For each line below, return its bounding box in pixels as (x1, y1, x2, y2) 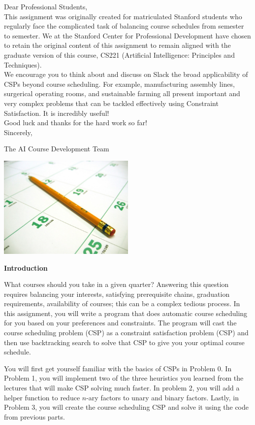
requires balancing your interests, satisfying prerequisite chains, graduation (4, 288, 230, 299)
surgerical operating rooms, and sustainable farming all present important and (4, 88, 240, 99)
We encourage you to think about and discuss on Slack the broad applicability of (4, 69, 248, 79)
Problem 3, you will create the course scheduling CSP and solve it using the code (4, 402, 249, 412)
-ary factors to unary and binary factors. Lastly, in (86, 392, 239, 402)
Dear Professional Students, (4, 1, 88, 11)
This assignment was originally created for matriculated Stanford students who (4, 11, 242, 21)
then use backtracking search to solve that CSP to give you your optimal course (4, 337, 245, 347)
